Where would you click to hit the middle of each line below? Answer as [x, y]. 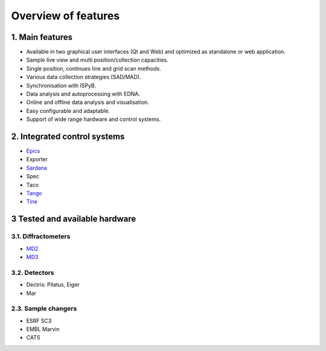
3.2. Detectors [33, 272]
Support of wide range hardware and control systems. [94, 119]
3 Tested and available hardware [74, 219]
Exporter [37, 159]
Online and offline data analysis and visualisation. [88, 102]
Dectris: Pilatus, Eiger [53, 285]
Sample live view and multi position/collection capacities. [97, 60]
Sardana [37, 168]
